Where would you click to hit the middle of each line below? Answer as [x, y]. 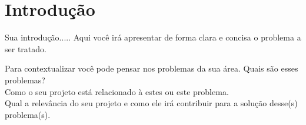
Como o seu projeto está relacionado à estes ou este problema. [117, 91]
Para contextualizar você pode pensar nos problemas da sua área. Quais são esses [152, 68]
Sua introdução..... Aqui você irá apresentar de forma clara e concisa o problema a [153, 37]
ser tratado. [26, 48]
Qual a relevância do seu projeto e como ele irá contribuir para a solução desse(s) [151, 103]
